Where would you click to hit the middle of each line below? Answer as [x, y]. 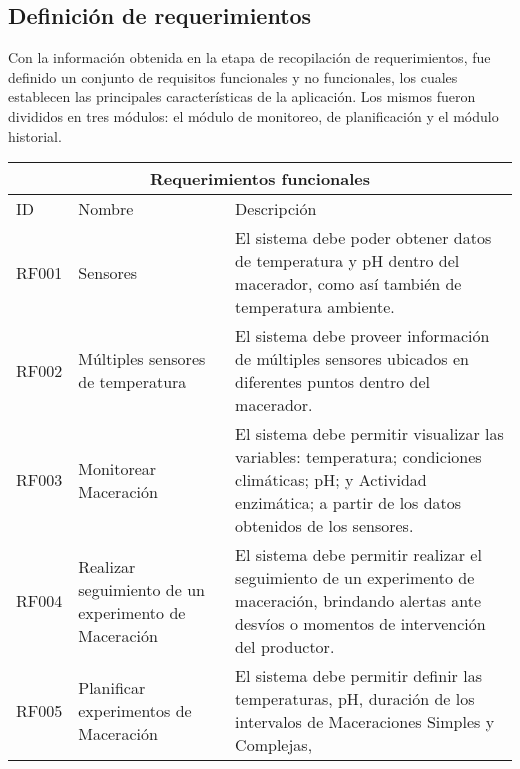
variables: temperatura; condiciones [358, 457]
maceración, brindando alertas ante [358, 601]
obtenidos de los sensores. [324, 526]
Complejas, [274, 745]
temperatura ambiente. [315, 307]
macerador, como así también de [348, 284]
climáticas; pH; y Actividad [331, 480]
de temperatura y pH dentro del [347, 261]
